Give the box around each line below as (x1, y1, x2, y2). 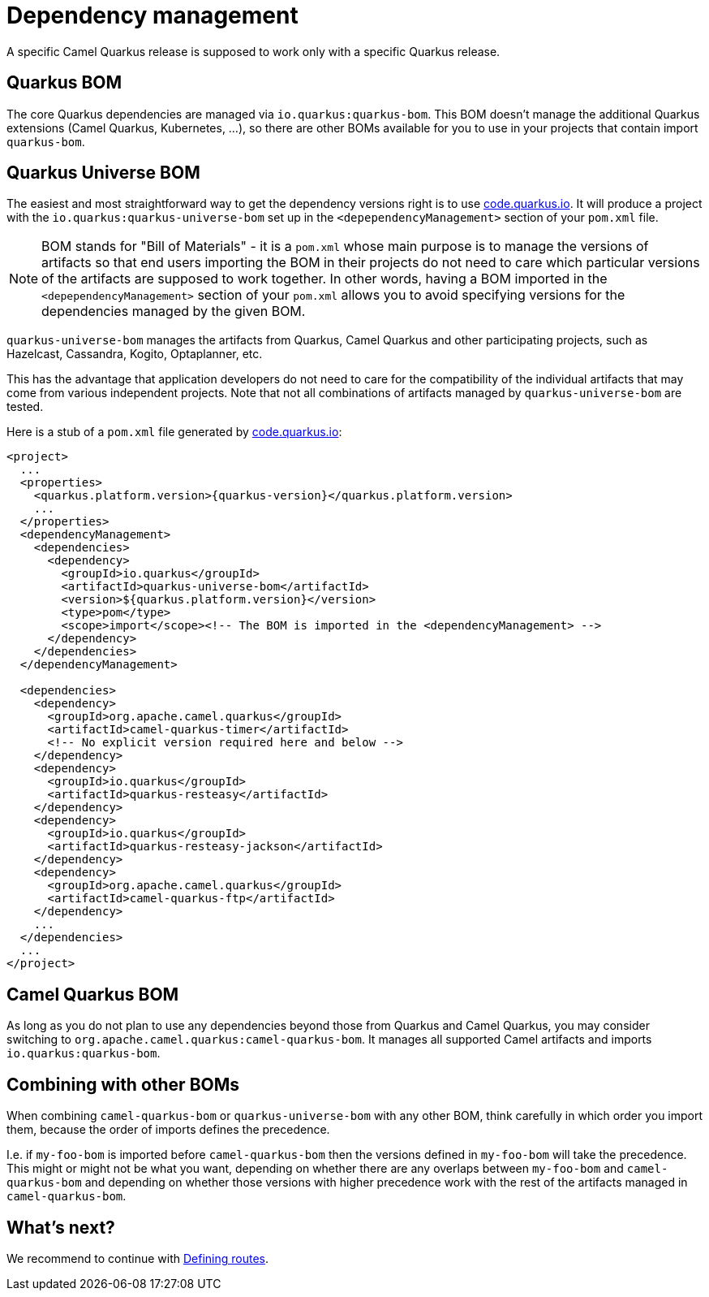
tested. (6, 400, 44, 414)
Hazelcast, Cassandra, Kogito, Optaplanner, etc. (6, 347, 263, 361)
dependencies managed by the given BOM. (41, 303, 306, 320)
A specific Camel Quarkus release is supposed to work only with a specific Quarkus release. (6, 44, 501, 58)
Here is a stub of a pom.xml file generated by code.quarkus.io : (6, 425, 342, 439)
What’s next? (6, 1217, 115, 1238)
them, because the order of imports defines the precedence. (6, 1122, 330, 1137)
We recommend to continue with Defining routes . (6, 1251, 269, 1265)
